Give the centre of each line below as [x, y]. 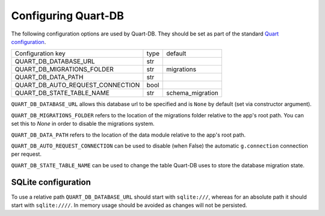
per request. [26, 154]
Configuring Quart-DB [68, 16]
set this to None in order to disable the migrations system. [83, 124]
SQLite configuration [51, 183]
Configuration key [40, 54]
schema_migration [193, 93]
